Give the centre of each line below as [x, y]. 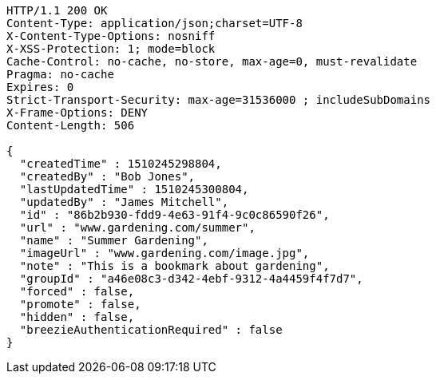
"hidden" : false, [77, 317]
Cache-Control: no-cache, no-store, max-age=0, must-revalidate [212, 61]
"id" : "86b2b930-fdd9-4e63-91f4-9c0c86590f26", [174, 215]
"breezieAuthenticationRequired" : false [151, 330]
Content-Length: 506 [71, 125]
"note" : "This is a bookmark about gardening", [174, 266]
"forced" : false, [77, 291]
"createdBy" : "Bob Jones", [107, 176]
